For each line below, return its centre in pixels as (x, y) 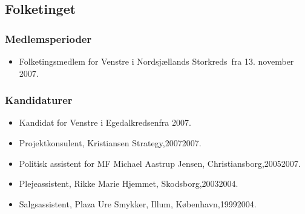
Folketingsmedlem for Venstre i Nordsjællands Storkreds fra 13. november (156, 61)
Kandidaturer (39, 100)
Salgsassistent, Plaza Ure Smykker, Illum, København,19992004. (138, 203)
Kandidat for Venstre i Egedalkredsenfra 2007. (105, 122)
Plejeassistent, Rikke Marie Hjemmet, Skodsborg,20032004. (129, 183)
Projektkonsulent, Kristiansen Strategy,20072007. (110, 143)
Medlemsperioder (48, 38)
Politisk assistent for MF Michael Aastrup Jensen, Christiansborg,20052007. (160, 163)
